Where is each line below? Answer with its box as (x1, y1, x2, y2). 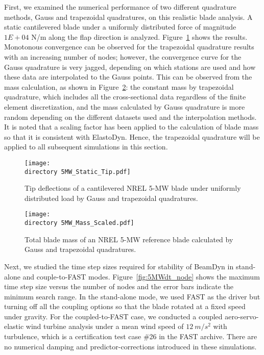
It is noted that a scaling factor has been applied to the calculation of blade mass (4, 121, 259, 132)
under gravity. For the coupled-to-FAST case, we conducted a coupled (4, 311, 223, 321)
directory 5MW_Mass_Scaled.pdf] (25, 219, 134, 227)
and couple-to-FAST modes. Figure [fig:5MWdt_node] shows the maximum (22, 271, 260, 282)
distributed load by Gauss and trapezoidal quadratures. (25, 192, 198, 203)
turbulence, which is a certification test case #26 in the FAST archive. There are (4, 331, 257, 342)
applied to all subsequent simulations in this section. (4, 141, 168, 152)
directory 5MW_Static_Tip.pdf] (25, 168, 131, 175)
